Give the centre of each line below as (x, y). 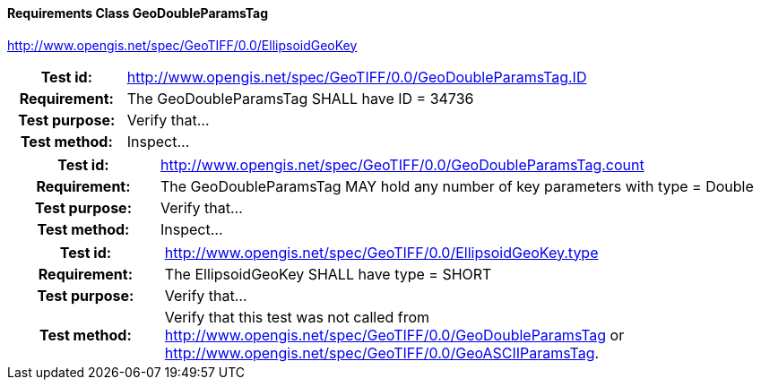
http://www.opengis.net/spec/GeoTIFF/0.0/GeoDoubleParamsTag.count (402, 164)
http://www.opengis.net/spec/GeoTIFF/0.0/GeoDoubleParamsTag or (394, 335)
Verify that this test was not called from (297, 317)
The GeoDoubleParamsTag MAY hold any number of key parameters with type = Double (457, 186)
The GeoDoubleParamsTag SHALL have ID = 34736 (300, 98)
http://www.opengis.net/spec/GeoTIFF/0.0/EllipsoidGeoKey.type (381, 252)
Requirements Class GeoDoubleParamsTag (138, 13)
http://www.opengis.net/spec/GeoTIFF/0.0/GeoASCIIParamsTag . (382, 353)
